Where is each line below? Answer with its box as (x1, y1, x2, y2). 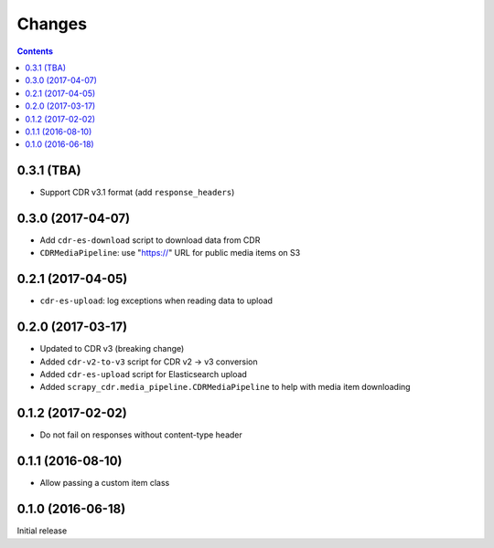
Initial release (16, 525, 68, 536)
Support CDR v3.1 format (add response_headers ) (39, 187, 235, 198)
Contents (16, 46, 54, 57)
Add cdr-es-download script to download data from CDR (39, 235, 261, 246)
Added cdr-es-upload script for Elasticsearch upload (39, 369, 247, 380)
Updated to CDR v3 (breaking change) (39, 343, 185, 354)
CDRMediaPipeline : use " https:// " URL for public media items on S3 (39, 248, 301, 258)
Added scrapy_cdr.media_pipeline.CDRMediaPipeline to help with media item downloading (39, 382, 411, 393)
